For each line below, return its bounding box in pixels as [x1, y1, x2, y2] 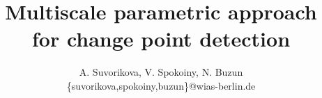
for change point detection [31, 24, 291, 53]
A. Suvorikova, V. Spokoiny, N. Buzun [79, 65, 243, 79]
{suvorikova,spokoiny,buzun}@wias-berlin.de [66, 78, 256, 92]
